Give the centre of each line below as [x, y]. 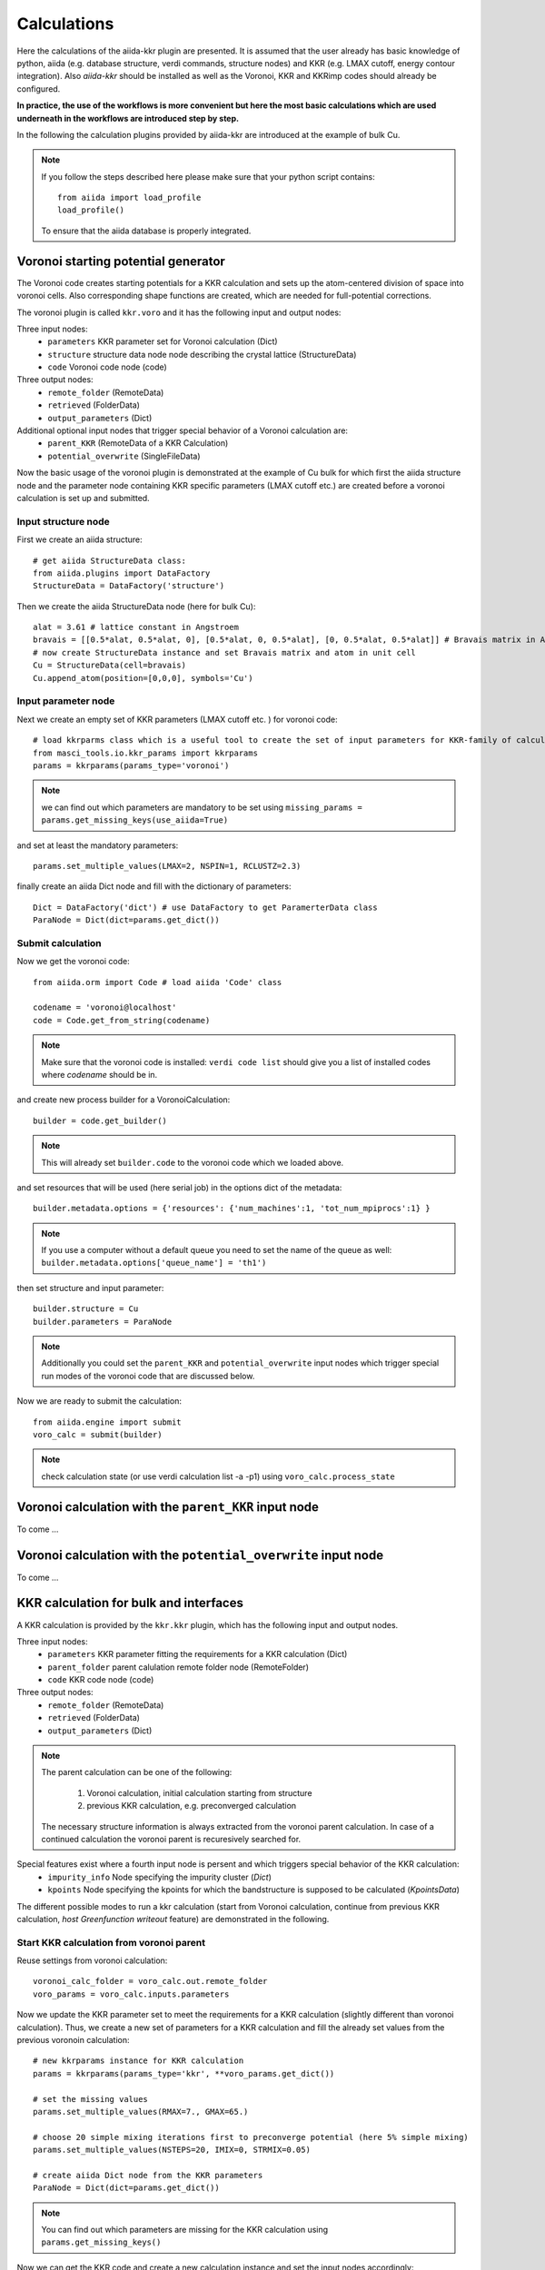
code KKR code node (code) [101, 1680]
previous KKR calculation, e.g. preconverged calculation [192, 1806]
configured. [39, 89]
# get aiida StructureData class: [109, 560]
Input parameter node [66, 701]
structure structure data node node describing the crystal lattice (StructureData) [202, 354]
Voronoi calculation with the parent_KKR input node [168, 1507]
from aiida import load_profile [129, 198]
